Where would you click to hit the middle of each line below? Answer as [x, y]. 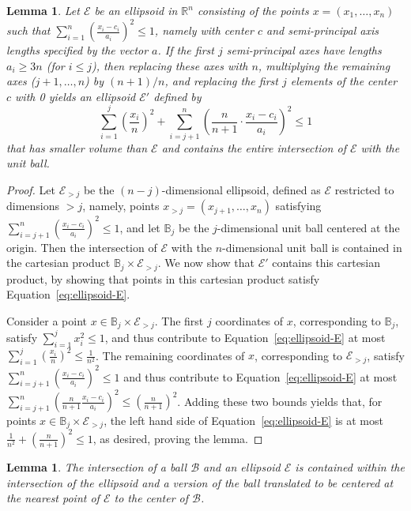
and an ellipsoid [242, 466]
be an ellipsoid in [136, 10]
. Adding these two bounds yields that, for [280, 401]
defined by [177, 96]
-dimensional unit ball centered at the [308, 227]
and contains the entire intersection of [254, 147]
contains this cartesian [326, 263]
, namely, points [121, 206]
